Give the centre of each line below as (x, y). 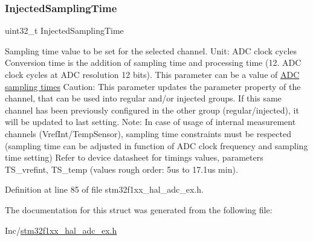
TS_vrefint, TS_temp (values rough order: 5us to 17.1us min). (121, 169)
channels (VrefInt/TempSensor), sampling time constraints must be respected (148, 133)
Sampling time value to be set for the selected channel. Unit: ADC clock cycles (151, 50)
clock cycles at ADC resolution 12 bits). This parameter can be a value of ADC (152, 74)
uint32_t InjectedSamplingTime (64, 31)
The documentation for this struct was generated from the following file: (139, 209)
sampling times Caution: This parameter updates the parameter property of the (153, 86)
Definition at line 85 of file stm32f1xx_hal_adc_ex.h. (104, 189)
